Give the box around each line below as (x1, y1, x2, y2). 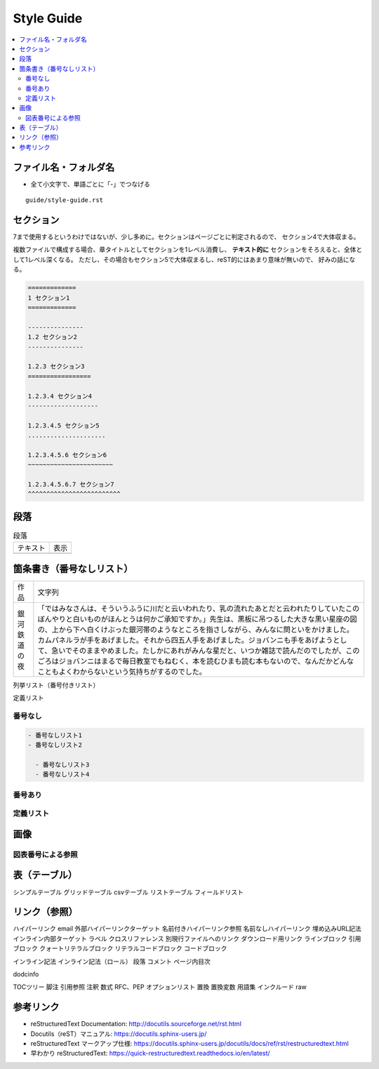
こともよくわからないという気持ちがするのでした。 (37, 667, 207, 677)
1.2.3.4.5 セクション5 (27, 421, 100, 430)
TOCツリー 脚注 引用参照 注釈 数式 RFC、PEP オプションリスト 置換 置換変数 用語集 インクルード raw (13, 983, 307, 991)
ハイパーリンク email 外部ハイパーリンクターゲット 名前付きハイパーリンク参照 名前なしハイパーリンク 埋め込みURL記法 (13, 924, 361, 933)
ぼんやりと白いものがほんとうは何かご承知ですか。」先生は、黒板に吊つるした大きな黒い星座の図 (37, 614, 357, 624)
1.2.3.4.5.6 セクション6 (27, 451, 107, 459)
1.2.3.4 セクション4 (27, 392, 93, 400)
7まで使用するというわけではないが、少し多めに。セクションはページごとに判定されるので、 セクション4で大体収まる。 (13, 232, 360, 241)
